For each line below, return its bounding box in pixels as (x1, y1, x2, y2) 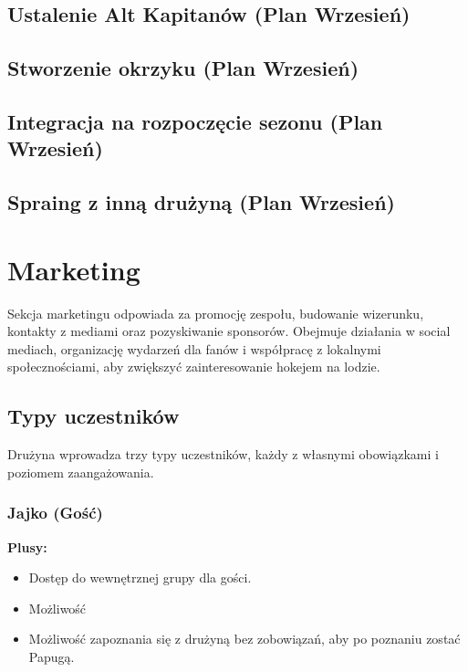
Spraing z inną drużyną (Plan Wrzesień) (7, 188, 395, 216)
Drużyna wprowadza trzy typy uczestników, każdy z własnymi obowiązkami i (7, 445, 439, 464)
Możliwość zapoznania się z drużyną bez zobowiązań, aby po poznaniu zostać (28, 629, 461, 648)
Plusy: (7, 537, 47, 556)
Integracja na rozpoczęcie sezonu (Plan (7, 107, 383, 135)
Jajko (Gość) (7, 501, 103, 524)
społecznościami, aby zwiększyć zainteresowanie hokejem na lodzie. (7, 357, 380, 376)
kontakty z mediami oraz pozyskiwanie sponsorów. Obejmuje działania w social (7, 321, 451, 341)
